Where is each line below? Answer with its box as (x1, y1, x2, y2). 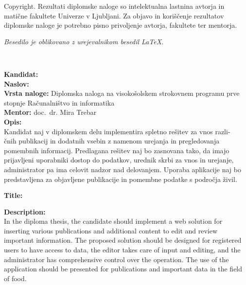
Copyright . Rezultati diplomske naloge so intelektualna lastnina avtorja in (4, 1, 225, 11)
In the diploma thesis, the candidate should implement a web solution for (4, 216, 223, 226)
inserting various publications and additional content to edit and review (4, 225, 218, 235)
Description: (4, 206, 46, 216)
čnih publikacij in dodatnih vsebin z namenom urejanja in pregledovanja (4, 136, 220, 146)
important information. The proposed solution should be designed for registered (4, 235, 242, 245)
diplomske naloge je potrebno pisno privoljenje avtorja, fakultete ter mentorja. (4, 20, 237, 30)
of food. (4, 273, 27, 283)
